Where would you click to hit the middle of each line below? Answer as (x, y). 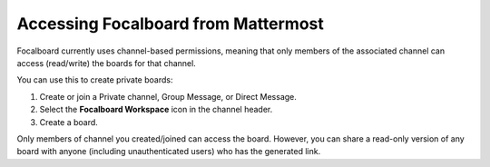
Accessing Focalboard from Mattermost (170, 24)
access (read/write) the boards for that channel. (107, 63)
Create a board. (69, 122)
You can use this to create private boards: (95, 80)
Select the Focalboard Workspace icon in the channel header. (156, 110)
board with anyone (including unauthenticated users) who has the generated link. (169, 152)
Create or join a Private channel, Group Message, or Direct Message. (168, 96)
